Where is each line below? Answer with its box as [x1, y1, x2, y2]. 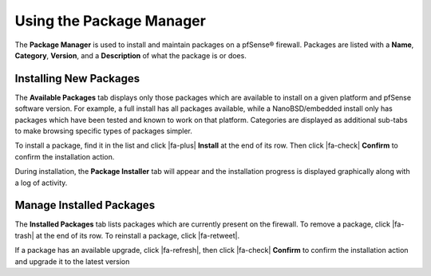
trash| [14, 231, 35, 240]
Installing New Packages [14, 72, 140, 85]
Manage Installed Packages [14, 199, 156, 212]
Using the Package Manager [14, 12, 207, 30]
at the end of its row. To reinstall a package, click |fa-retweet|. [35, 231, 239, 240]
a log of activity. [14, 178, 68, 187]
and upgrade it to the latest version [14, 256, 130, 266]
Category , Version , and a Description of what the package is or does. [14, 50, 247, 60]
